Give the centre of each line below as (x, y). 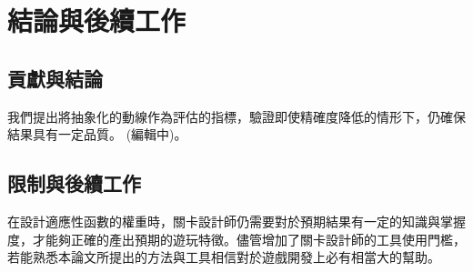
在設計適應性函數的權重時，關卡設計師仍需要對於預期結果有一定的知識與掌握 (236, 221)
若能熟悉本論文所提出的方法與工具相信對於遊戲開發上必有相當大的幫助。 (224, 257)
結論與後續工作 (97, 20)
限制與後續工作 (74, 183)
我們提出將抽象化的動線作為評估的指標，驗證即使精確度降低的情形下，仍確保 (236, 116)
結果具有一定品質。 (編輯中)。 (97, 134)
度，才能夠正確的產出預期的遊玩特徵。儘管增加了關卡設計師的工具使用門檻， (236, 239)
